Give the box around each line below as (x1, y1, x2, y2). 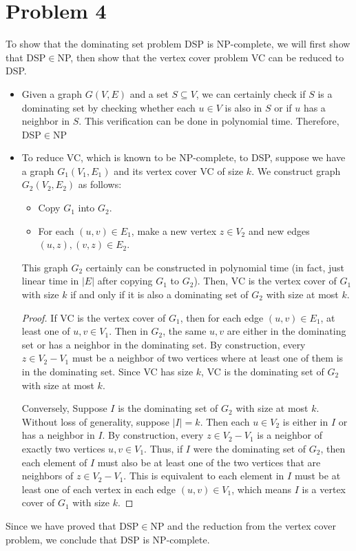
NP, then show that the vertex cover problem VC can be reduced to (57, 50, 344, 64)
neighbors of (21, 468, 74, 483)
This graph (21, 260, 68, 274)
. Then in (109, 324, 148, 338)
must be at (294, 468, 341, 483)
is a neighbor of (257, 428, 322, 442)
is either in (282, 414, 328, 428)
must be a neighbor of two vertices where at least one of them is (72, 351, 344, 365)
